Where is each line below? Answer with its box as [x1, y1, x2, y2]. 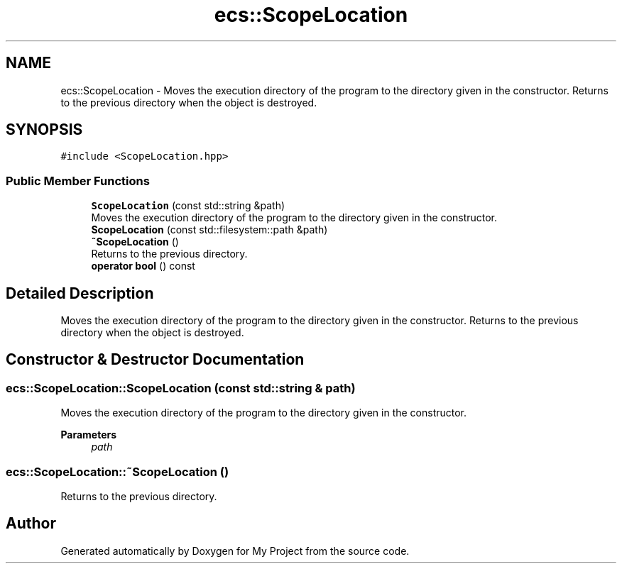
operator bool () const [91, 260, 195, 272]
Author [6, 514, 56, 533]
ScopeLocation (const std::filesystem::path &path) [91, 223, 328, 236]
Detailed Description [6, 284, 154, 302]
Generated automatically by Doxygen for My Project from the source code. [60, 544, 410, 557]
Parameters [60, 429, 117, 441]
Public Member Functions [6, 173, 150, 188]
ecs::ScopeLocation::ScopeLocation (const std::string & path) [6, 380, 356, 395]
